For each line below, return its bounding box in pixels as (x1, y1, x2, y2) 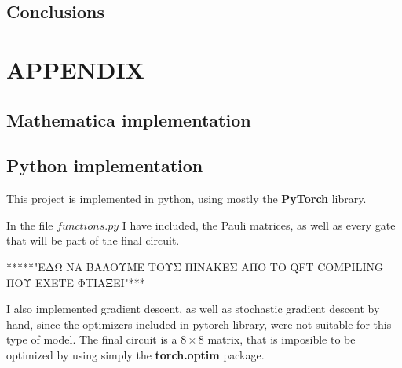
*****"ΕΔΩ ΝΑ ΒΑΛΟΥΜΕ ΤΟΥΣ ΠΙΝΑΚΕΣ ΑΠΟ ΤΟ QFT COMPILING (6, 258, 383, 274)
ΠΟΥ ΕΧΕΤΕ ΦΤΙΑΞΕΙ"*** (6, 274, 145, 290)
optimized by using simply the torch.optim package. (6, 346, 265, 362)
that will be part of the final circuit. (6, 232, 180, 248)
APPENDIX (6, 53, 144, 85)
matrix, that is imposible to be (207, 331, 356, 348)
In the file (6, 216, 53, 233)
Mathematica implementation (6, 107, 251, 131)
